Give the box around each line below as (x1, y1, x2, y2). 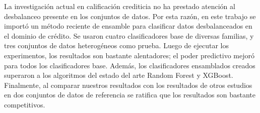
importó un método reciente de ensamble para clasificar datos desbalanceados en (4, 21, 252, 31)
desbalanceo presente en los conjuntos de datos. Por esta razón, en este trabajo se (4, 11, 256, 21)
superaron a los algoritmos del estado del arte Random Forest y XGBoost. (4, 70, 233, 80)
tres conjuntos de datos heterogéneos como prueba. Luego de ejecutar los (4, 40, 229, 51)
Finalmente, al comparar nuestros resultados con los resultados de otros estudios (4, 79, 252, 90)
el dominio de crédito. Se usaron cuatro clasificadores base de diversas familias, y (4, 30, 254, 41)
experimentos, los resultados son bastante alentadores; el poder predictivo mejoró (4, 50, 254, 60)
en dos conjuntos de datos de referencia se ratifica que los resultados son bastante (4, 89, 255, 100)
